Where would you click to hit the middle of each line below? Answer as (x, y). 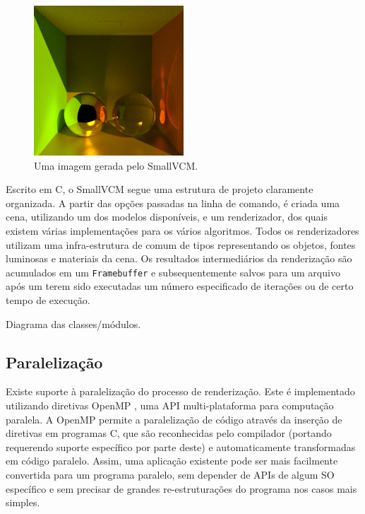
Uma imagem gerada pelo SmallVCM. (116, 165)
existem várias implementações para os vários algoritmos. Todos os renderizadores (182, 230)
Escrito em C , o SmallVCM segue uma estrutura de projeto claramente (160, 189)
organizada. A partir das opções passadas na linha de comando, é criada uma (173, 203)
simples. (23, 502)
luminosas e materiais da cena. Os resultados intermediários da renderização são (179, 258)
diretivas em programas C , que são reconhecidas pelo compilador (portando (169, 433)
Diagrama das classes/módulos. (73, 323)
